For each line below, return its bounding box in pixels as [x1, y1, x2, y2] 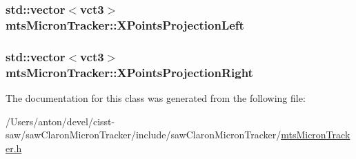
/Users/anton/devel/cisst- [6, 114, 115, 128]
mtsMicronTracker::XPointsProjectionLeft [6, 16, 244, 33]
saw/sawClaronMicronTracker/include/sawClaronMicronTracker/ [6, 127, 281, 142]
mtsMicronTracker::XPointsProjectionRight [6, 63, 253, 81]
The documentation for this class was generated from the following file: [6, 90, 306, 105]
